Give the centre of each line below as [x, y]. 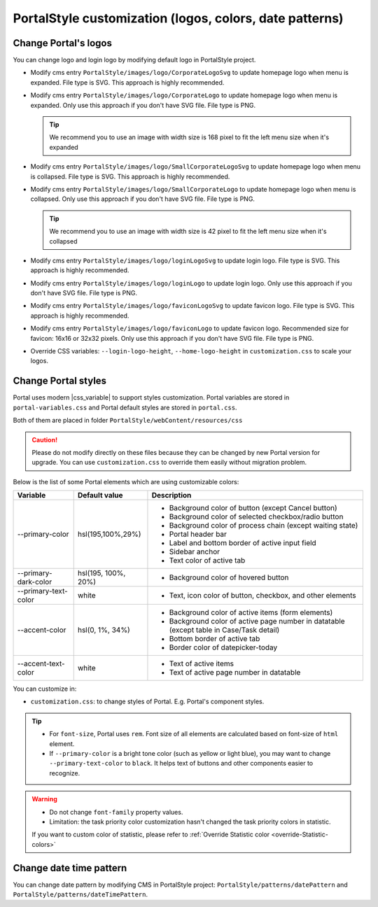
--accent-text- [41, 663]
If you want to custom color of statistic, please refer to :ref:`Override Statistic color [151, 835]
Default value [100, 495]
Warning [44, 799]
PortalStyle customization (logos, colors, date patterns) [178, 18]
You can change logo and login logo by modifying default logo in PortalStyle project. [134, 60]
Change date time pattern [70, 868]
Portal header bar [198, 534]
